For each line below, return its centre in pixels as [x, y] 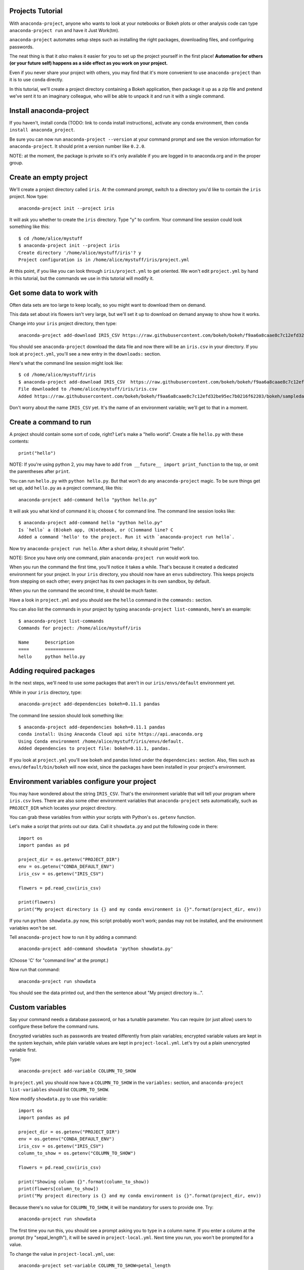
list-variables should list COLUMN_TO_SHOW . [59, 1089]
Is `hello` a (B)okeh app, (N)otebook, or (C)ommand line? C [96, 530]
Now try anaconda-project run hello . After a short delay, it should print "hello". [97, 548]
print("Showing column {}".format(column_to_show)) [84, 1182]
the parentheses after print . [40, 471]
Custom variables [38, 1007]
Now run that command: [35, 970]
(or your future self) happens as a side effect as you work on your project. [89, 63]
